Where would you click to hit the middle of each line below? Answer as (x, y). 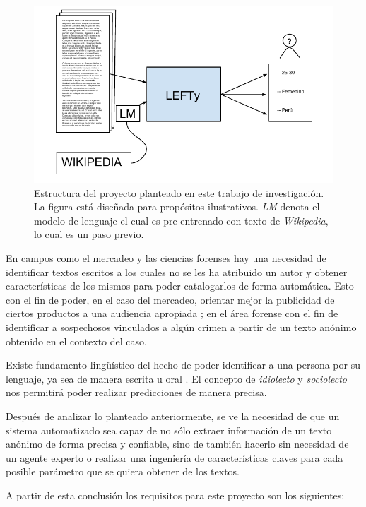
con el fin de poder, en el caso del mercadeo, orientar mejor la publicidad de (170, 299)
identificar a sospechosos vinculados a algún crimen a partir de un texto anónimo (181, 327)
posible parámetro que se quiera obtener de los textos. (123, 471)
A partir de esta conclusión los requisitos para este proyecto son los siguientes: (175, 495)
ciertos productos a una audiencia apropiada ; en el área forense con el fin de (172, 313)
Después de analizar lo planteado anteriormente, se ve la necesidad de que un (173, 416)
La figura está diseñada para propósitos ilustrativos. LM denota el (177, 207)
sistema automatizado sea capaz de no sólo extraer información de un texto (169, 430)
